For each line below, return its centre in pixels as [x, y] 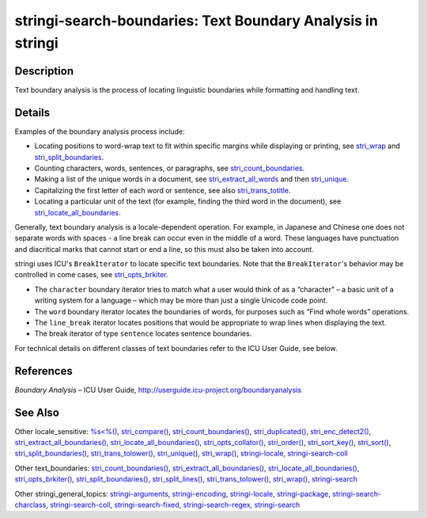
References [43, 371]
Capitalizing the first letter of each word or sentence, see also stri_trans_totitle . [162, 190]
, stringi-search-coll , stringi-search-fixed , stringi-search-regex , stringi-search [173, 505]
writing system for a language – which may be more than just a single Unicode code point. [181, 300]
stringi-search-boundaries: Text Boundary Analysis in [196, 21]
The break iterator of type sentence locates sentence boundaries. [143, 333]
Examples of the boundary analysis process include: [100, 131]
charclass [30, 505]
